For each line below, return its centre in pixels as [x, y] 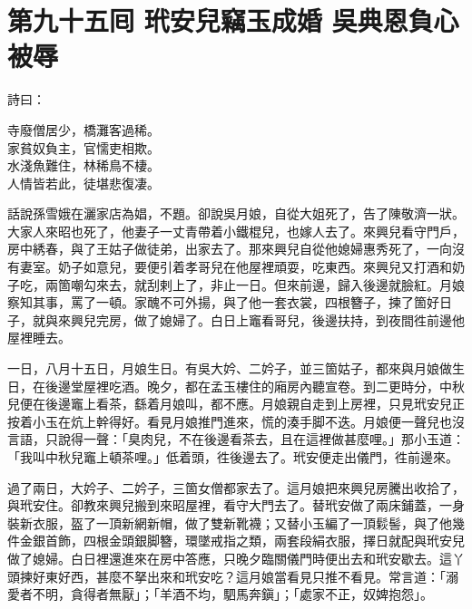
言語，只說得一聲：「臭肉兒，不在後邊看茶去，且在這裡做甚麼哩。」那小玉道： [236, 439]
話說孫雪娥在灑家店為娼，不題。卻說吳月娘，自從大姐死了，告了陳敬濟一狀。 [236, 213]
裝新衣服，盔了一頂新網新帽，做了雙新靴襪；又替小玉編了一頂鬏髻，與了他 [230, 522]
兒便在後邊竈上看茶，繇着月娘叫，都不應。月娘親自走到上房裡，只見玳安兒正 [236, 404]
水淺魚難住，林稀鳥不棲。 [84, 165]
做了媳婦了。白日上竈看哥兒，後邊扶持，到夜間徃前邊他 [299, 319]
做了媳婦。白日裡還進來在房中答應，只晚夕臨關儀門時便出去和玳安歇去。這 [230, 558]
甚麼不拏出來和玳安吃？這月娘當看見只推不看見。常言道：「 [270, 576]
